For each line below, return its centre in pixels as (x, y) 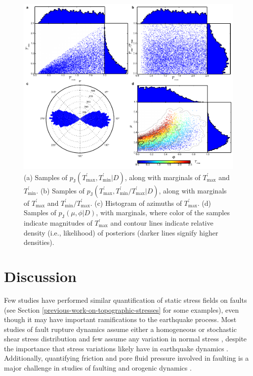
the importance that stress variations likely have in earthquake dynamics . (116, 348)
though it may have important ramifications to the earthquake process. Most (120, 319)
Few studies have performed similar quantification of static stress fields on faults (126, 300)
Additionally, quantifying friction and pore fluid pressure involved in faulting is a (126, 358)
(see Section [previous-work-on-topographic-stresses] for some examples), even (122, 309)
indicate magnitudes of (58, 223)
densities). (39, 242)
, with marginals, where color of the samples (163, 212)
